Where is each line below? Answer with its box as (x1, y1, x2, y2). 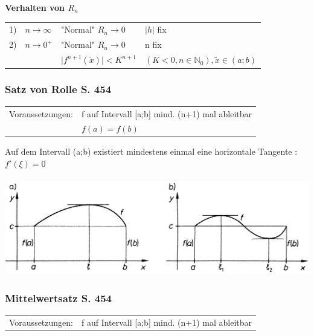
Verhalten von (5, 1, 65, 13)
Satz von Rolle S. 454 (5, 82, 112, 97)
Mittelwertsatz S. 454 (5, 290, 112, 305)
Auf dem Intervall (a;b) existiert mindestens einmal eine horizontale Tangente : (5, 145, 298, 158)
